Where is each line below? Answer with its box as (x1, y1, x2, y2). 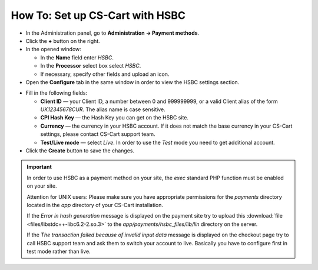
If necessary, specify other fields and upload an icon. (40, 71, 170, 78)
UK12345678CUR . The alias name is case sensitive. (40, 106, 166, 113)
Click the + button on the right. (25, 37, 100, 44)
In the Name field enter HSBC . (40, 54, 114, 61)
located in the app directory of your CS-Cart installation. (26, 201, 164, 208)
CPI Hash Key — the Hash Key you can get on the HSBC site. (40, 114, 188, 121)
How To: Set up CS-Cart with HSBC (11, 9, 185, 22)
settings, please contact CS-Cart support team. (40, 131, 155, 138)
